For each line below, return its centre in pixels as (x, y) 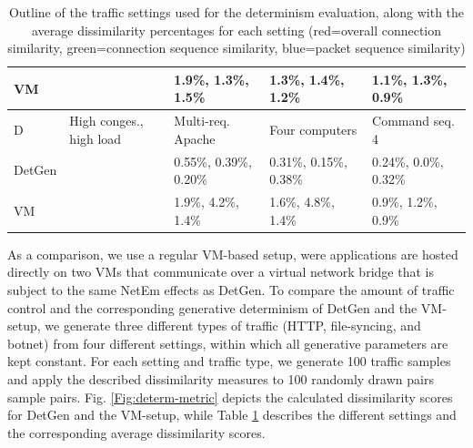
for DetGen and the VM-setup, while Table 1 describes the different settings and (232, 415)
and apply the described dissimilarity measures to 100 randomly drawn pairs (221, 378)
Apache (195, 138)
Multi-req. (202, 121)
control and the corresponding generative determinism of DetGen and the (212, 307)
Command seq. (413, 121)
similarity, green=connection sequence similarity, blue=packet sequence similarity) (236, 48)
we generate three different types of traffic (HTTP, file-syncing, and (233, 326)
